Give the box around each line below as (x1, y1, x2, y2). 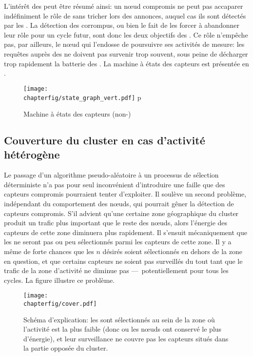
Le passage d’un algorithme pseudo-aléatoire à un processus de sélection (4, 170, 219, 180)
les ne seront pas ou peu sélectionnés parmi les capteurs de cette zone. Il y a (4, 237, 232, 247)
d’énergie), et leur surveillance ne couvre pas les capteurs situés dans (23, 333, 229, 343)
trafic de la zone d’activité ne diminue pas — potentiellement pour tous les (4, 265, 229, 276)
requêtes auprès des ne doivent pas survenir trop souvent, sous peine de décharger (4, 48, 248, 59)
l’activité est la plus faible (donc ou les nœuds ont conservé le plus (23, 324, 222, 334)
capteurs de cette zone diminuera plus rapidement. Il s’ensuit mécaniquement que (4, 227, 247, 237)
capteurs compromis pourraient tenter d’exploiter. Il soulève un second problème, (4, 189, 247, 199)
